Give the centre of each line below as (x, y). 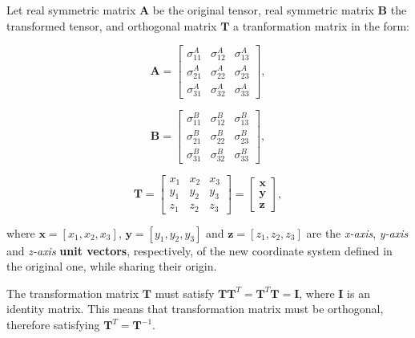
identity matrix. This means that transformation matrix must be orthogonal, (195, 309)
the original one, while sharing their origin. (112, 266)
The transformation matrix (73, 293)
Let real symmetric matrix (71, 10)
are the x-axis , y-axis (357, 232)
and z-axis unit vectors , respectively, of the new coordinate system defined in (199, 250)
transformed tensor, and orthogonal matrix (112, 25)
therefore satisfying (53, 324)
